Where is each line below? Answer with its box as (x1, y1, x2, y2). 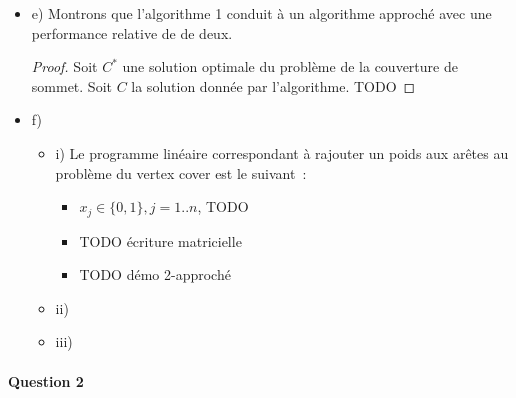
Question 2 (8, 370, 84, 391)
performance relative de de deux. (31, 22, 233, 43)
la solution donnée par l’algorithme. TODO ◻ (131, 75, 416, 96)
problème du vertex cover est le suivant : (55, 162, 307, 183)
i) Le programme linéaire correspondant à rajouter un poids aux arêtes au (55, 142, 509, 163)
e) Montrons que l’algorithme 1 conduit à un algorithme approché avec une (31, 3, 492, 23)
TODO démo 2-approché (79, 264, 231, 285)
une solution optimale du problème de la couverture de (122, 56, 458, 77)
